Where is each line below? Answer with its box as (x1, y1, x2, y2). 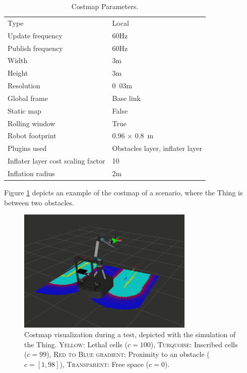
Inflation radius (8, 168, 55, 178)
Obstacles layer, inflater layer (112, 143, 202, 153)
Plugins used (8, 143, 47, 153)
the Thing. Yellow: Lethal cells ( (24, 339, 128, 349)
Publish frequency (8, 42, 63, 53)
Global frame (8, 92, 48, 103)
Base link (112, 92, 141, 103)
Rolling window (8, 118, 55, 128)
